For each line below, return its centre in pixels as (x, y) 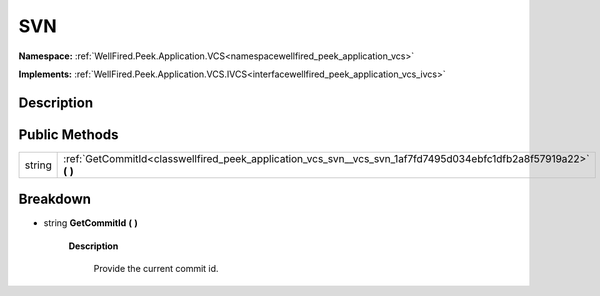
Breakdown (55, 199)
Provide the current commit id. (156, 269)
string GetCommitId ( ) (91, 223)
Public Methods (68, 134)
